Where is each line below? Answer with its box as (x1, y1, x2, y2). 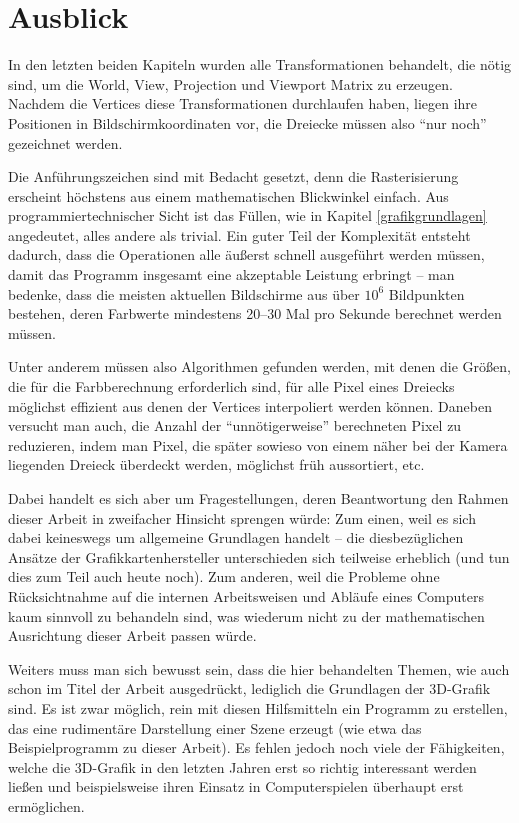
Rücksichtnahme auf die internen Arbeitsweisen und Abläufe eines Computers (8, 585, 484, 606)
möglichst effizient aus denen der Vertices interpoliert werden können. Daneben (8, 395, 492, 416)
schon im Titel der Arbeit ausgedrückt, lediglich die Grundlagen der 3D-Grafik (8, 678, 491, 699)
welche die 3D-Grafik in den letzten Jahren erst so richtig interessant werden (8, 756, 477, 777)
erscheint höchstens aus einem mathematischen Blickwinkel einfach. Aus (8, 185, 449, 206)
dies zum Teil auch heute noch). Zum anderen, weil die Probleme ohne (8, 566, 440, 587)
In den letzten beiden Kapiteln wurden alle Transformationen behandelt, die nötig (8, 54, 512, 75)
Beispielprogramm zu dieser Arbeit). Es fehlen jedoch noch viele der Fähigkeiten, (8, 737, 505, 758)
